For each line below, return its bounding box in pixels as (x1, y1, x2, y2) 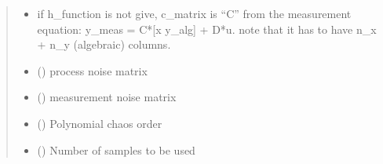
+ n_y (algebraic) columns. (37, 36, 171, 53)
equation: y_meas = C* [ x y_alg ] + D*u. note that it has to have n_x (37, 20, 377, 37)
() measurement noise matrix (37, 89, 177, 105)
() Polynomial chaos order (37, 115, 162, 131)
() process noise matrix (37, 62, 148, 78)
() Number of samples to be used (37, 141, 195, 158)
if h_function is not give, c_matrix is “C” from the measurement (37, 5, 352, 21)
